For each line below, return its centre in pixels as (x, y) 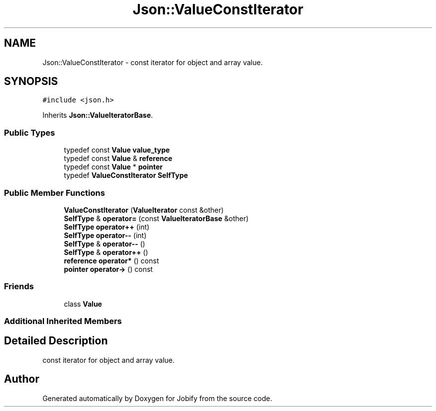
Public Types (30, 132)
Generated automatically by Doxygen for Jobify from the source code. (157, 398)
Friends (19, 287)
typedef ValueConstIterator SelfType (126, 175)
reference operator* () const (111, 260)
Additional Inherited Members (63, 321)
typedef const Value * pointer (113, 167)
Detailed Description (56, 341)
